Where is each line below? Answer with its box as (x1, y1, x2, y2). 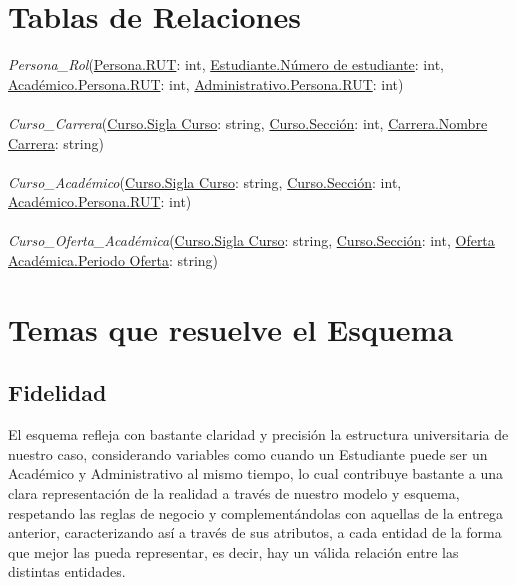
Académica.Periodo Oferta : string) (8, 250, 219, 271)
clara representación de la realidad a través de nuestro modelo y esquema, (8, 483, 460, 504)
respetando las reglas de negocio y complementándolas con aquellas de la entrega (8, 502, 504, 523)
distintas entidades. (8, 561, 126, 582)
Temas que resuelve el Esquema (8, 308, 454, 349)
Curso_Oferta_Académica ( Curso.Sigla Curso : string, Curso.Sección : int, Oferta (8, 230, 495, 251)
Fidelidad (8, 377, 107, 408)
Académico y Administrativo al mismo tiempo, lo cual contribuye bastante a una (8, 463, 503, 484)
